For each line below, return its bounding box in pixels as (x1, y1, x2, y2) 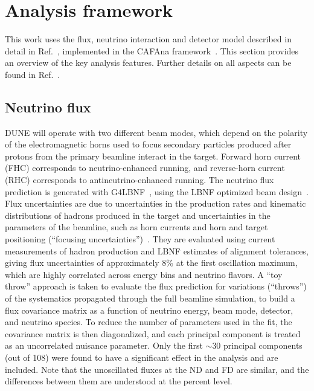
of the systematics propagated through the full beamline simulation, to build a (5, 292, 295, 305)
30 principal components (212, 339, 303, 352)
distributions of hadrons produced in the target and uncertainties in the (5, 208, 271, 221)
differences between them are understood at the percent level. (5, 375, 232, 387)
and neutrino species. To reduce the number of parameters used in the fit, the (5, 315, 292, 328)
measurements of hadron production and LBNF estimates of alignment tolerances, (5, 244, 309, 257)
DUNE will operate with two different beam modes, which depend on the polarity (5, 126, 308, 138)
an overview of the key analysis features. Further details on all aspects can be (5, 56, 292, 69)
